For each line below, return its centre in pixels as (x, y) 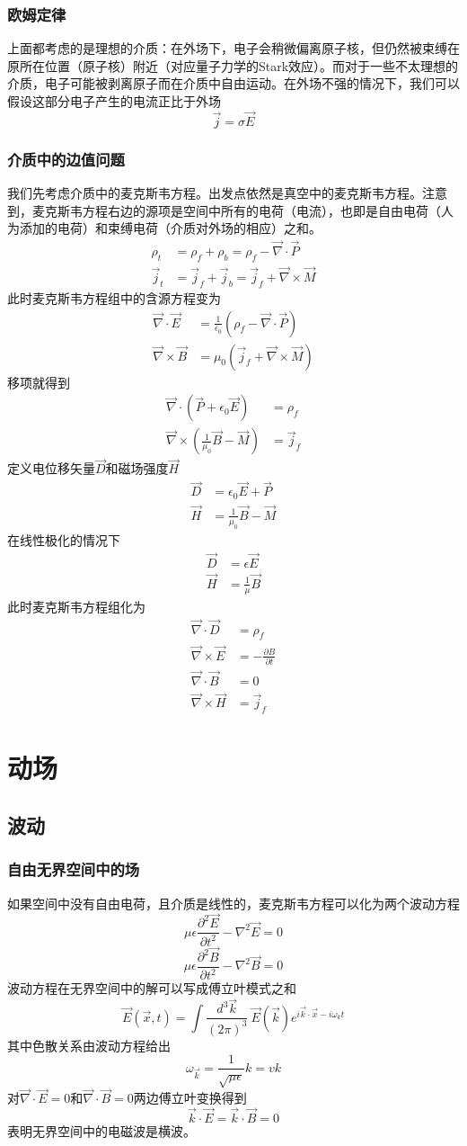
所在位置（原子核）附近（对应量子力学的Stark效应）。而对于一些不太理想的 (239, 65)
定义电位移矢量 (51, 468)
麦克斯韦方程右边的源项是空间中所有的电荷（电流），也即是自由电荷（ (236, 210)
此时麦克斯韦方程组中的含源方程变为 (114, 297)
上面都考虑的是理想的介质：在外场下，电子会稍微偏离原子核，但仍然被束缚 (227, 48)
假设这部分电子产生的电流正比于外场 (114, 101)
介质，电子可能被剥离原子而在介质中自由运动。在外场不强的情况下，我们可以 (233, 83)
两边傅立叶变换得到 (190, 1098)
